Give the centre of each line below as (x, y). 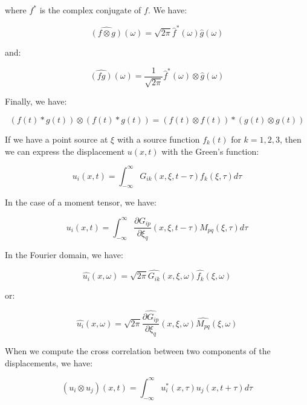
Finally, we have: (36, 101)
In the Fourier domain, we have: (64, 255)
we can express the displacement (65, 151)
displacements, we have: (49, 362)
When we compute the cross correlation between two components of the (138, 351)
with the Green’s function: (210, 151)
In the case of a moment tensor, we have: (81, 202)
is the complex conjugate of (90, 10)
